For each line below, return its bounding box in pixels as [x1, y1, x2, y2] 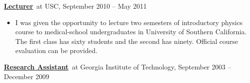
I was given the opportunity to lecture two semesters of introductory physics [15, 17, 243, 27]
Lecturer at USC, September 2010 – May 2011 [4, 1, 147, 11]
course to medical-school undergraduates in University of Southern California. [15, 27, 247, 37]
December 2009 [4, 71, 50, 81]
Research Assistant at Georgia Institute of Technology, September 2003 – [4, 61, 231, 71]
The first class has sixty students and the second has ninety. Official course [15, 36, 238, 46]
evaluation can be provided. [15, 45, 98, 55]
